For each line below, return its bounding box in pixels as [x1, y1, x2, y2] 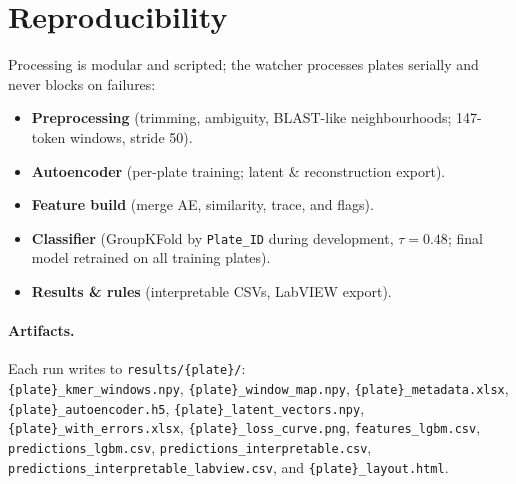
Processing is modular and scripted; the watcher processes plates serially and [8, 54, 479, 75]
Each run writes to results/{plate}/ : [8, 358, 246, 379]
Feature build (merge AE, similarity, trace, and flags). [31, 194, 374, 215]
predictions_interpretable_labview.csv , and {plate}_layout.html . [8, 456, 449, 477]
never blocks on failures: [8, 73, 156, 94]
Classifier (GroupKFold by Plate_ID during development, [31, 227, 394, 248]
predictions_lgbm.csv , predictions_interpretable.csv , [8, 436, 372, 457]
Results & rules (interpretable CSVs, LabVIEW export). [31, 280, 392, 301]
